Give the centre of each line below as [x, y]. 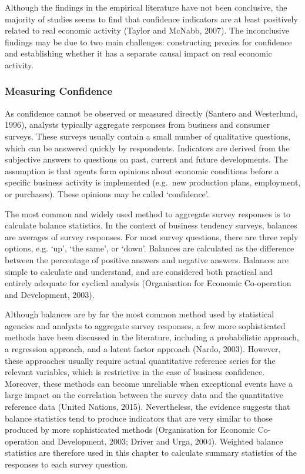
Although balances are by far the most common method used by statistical [140, 314]
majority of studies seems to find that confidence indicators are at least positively [151, 19]
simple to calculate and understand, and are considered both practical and [139, 271]
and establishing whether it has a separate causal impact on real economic [138, 53]
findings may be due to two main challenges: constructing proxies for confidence [148, 42]
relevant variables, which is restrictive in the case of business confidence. [135, 372]
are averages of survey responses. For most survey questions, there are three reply [152, 236]
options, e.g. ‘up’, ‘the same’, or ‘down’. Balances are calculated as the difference [150, 248]
